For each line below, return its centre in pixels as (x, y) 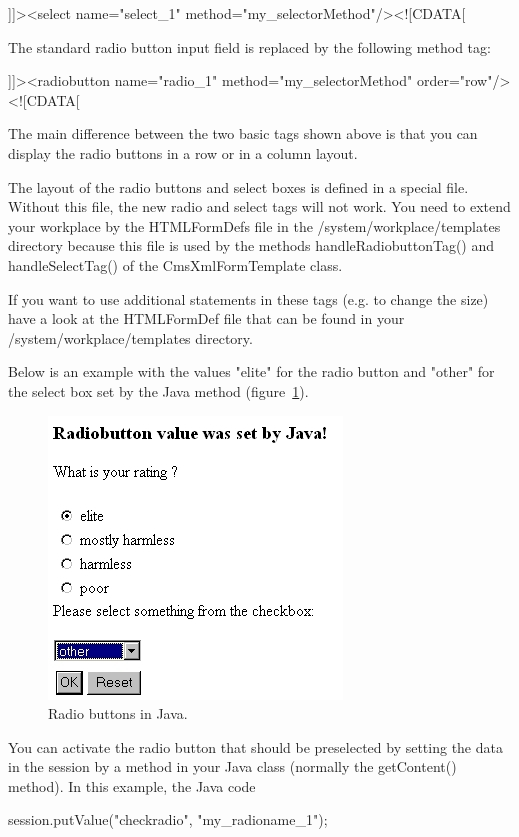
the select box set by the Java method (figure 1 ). (158, 390)
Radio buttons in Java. (118, 713)
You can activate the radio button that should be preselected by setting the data (255, 746)
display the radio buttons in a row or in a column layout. (183, 152)
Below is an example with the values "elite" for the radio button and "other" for (251, 371)
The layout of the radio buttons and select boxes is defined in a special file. (238, 186)
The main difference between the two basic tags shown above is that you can (243, 133)
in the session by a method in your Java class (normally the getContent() (232, 766)
